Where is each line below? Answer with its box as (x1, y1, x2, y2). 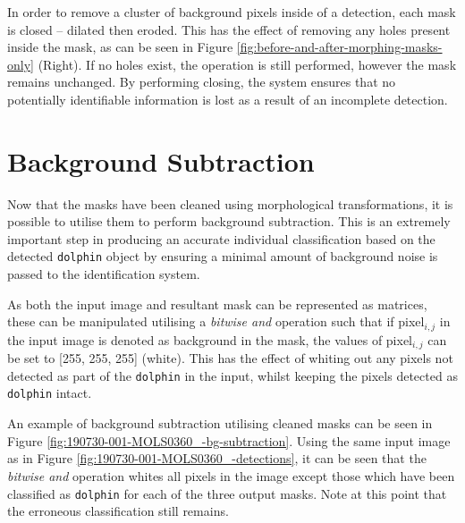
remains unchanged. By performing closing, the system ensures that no (7, 72, 396, 91)
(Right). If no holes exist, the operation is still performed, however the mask (38, 55, 457, 73)
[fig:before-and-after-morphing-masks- (236, 38, 443, 56)
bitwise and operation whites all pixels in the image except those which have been (7, 466, 455, 485)
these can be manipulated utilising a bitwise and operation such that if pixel (7, 312, 425, 331)
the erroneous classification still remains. (7, 502, 229, 520)
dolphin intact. (7, 384, 92, 402)
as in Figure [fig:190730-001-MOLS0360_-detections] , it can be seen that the (7, 449, 427, 468)
